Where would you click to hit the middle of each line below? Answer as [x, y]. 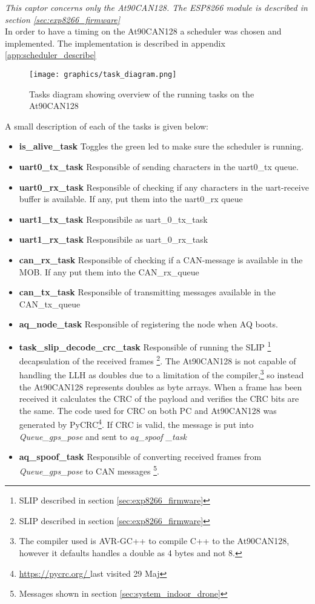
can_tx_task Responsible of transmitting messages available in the [147, 292]
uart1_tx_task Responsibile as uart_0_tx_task [113, 219]
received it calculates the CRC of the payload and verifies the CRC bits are [159, 399]
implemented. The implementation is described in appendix [115, 43]
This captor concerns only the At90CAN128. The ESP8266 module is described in [156, 7]
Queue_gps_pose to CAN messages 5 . [89, 470]
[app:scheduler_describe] [51, 55]
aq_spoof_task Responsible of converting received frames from [140, 457]
